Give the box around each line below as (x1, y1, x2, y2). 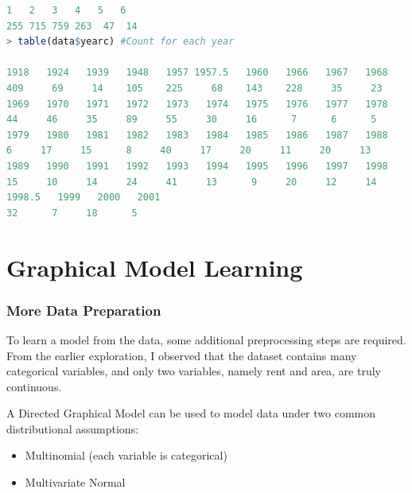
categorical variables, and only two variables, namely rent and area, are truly (6, 363, 381, 379)
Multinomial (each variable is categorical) (25, 447, 227, 464)
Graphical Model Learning (6, 250, 303, 283)
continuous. (6, 378, 62, 394)
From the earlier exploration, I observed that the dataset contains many (6, 347, 357, 363)
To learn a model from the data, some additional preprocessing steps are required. (6, 331, 406, 347)
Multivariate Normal (25, 474, 126, 491)
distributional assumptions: (6, 420, 139, 437)
